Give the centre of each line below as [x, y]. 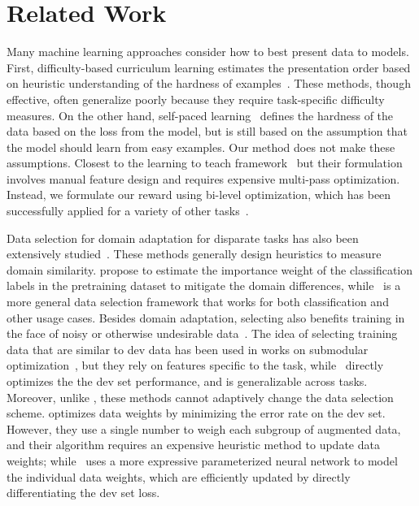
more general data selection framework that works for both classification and [198, 302]
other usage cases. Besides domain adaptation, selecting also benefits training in [206, 317]
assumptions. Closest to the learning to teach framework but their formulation [205, 163]
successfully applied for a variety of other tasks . [128, 211]
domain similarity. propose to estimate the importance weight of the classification [210, 269]
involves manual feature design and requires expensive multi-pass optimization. [203, 178]
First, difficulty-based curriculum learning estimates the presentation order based [209, 67]
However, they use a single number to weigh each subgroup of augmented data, [204, 428]
